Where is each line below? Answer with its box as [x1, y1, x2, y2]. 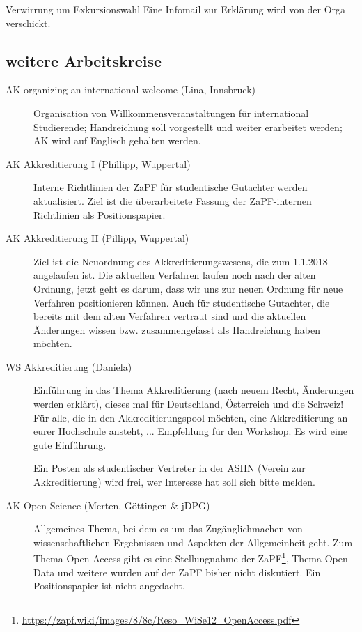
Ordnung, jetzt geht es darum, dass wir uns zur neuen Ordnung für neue [33, 281, 343, 295]
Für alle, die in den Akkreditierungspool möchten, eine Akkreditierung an [33, 410, 348, 424]
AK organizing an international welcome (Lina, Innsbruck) [6, 82, 255, 97]
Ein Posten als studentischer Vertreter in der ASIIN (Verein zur [33, 461, 306, 475]
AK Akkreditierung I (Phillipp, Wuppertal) [6, 156, 191, 171]
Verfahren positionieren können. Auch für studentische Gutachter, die [33, 295, 330, 309]
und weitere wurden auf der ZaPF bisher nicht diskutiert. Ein [57, 564, 321, 579]
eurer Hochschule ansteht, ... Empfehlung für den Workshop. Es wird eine [33, 424, 347, 438]
